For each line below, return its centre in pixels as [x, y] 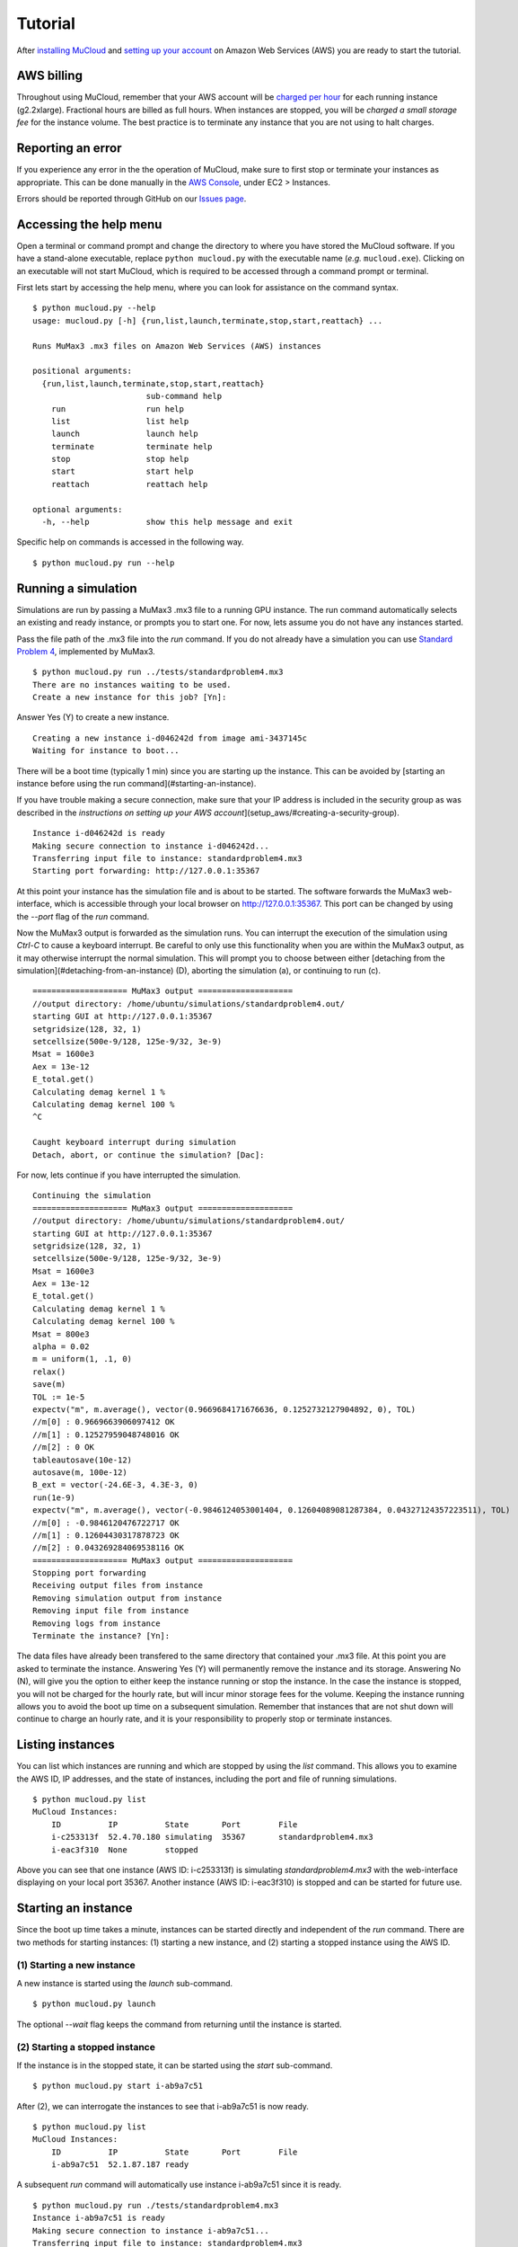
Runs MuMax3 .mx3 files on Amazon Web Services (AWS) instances [177, 346]
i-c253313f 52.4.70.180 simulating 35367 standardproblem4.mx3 [212, 1837]
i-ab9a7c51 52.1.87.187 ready [120, 2165]
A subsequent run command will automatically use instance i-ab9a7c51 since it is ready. [179, 2185]
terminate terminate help [132, 446]
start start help [122, 471]
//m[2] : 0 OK [63, 1448]
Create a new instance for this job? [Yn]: [130, 697]
